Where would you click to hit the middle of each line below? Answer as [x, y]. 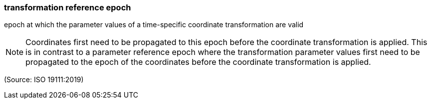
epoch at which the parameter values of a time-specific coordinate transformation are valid [154, 25]
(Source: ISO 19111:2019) [44, 80]
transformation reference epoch [68, 7]
